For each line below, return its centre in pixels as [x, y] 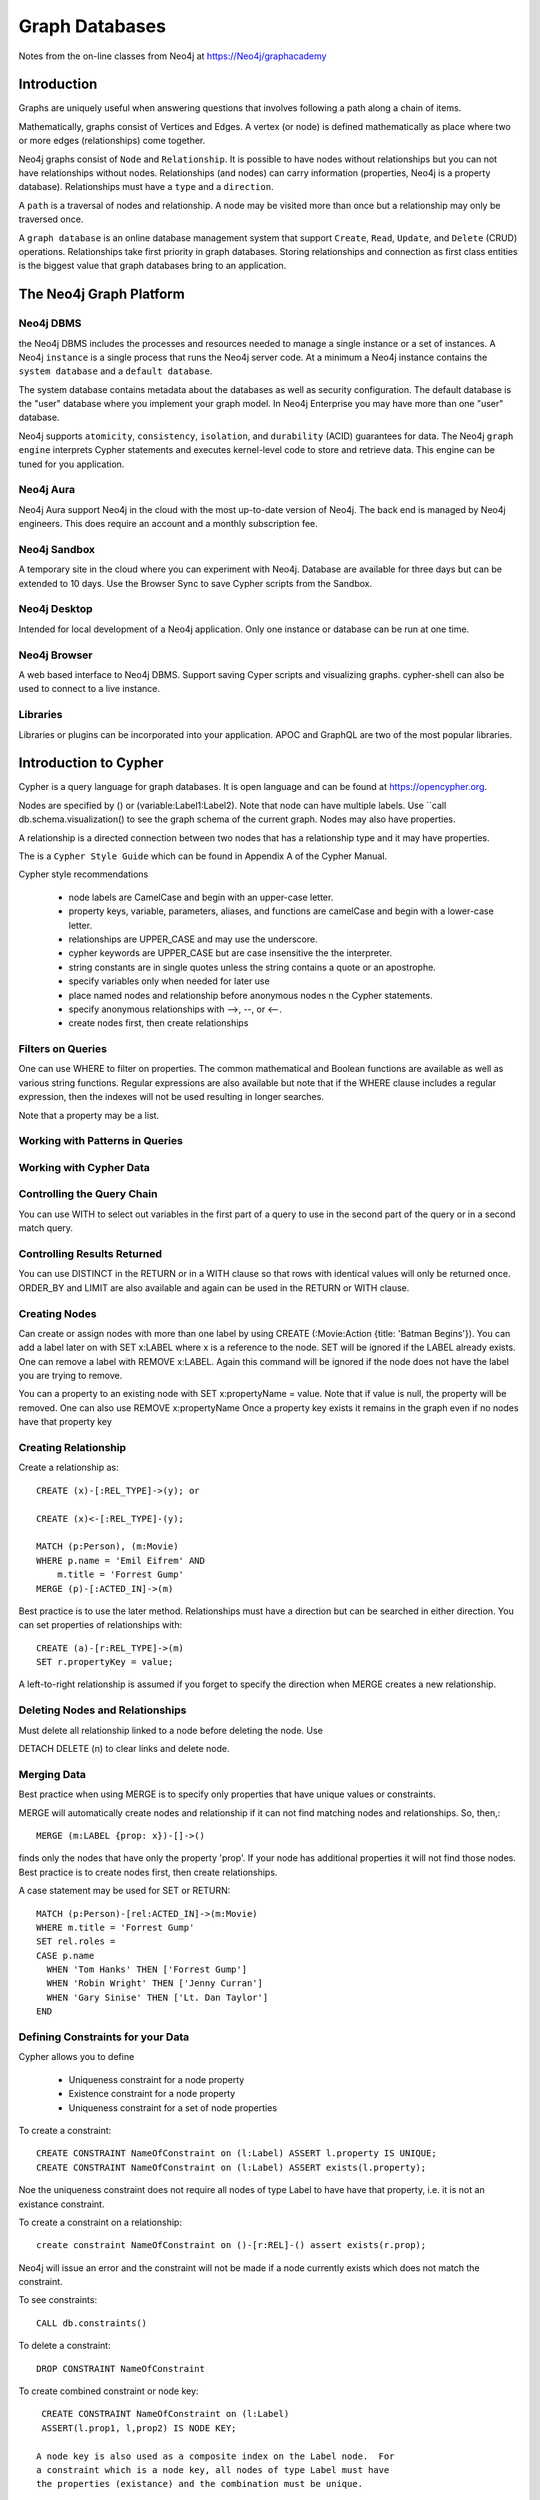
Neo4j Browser [55, 655]
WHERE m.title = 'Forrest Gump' [115, 1927]
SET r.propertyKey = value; [105, 1662]
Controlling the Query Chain [88, 1194]
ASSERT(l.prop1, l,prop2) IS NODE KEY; [139, 2428]
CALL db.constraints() [92, 2323]
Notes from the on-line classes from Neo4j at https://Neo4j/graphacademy [172, 56]
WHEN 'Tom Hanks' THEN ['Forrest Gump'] [147, 1969]
